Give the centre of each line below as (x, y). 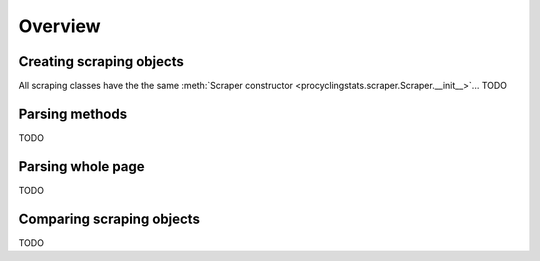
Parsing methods (73, 113)
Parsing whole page (81, 166)
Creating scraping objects (101, 61)
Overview (59, 26)
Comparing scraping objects (109, 218)
